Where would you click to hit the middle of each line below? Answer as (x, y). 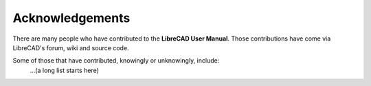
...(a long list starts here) (65, 70)
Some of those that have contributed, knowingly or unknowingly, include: (116, 61)
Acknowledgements (71, 18)
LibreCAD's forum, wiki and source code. (71, 47)
